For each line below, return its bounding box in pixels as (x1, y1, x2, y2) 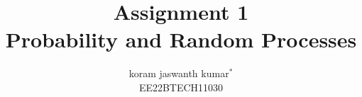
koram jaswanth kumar (128, 66, 229, 81)
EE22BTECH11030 (138, 79, 224, 94)
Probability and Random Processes (5, 25, 357, 54)
